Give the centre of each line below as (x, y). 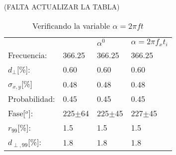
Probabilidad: (32, 99)
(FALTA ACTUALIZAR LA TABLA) (62, 6)
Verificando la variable (71, 25)
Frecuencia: (28, 55)
